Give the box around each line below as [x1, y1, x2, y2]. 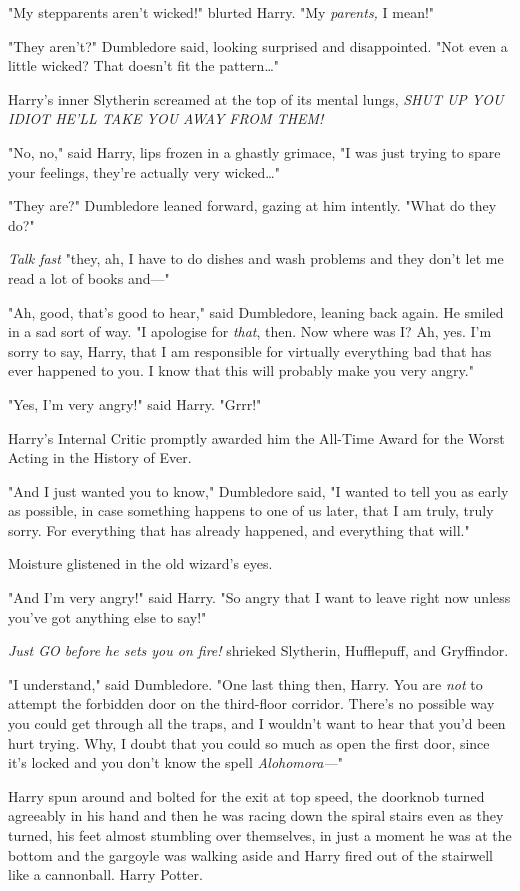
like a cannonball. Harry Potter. [8, 864, 203, 885]
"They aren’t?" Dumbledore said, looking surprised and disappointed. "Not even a [8, 35, 508, 56]
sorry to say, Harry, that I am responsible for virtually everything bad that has [8, 340, 492, 361]
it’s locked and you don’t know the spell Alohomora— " [8, 752, 343, 773]
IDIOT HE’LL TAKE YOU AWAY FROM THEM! [8, 108, 324, 129]
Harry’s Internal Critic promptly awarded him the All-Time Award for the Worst [8, 427, 505, 448]
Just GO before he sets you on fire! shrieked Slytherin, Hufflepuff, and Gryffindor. [8, 640, 509, 661]
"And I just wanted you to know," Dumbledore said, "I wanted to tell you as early [8, 480, 509, 501]
